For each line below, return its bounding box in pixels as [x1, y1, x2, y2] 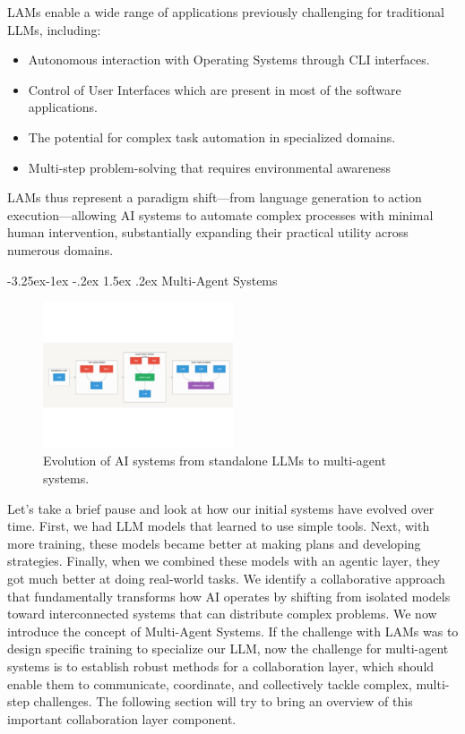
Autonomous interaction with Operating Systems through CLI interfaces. [28, 50, 430, 69]
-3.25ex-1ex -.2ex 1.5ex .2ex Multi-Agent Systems [7, 270, 278, 289]
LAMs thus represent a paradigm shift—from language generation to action [7, 188, 422, 207]
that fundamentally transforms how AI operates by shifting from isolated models [7, 586, 451, 605]
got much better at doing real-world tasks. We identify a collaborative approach [7, 569, 445, 588]
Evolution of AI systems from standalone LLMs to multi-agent [43, 451, 386, 470]
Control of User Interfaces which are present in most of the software [28, 80, 401, 98]
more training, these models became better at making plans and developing [7, 533, 421, 552]
